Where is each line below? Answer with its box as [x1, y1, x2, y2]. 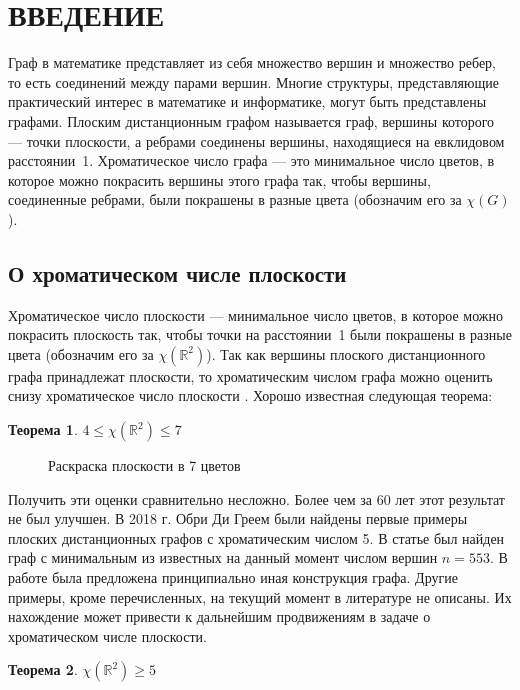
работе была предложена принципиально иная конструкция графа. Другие [8, 567, 458, 588]
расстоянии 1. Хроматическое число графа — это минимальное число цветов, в [8, 150, 495, 171]
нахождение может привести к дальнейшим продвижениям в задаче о [8, 606, 431, 627]
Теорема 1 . [8, 419, 78, 440]
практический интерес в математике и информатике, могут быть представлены [8, 91, 487, 112]
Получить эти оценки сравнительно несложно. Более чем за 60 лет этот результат [8, 488, 505, 509]
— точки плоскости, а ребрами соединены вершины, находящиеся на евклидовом [8, 130, 505, 151]
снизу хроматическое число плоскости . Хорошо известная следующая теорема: [8, 385, 493, 406]
